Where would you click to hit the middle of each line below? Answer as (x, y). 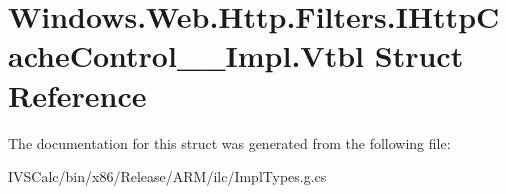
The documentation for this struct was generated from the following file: (229, 142)
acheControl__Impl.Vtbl (186, 55)
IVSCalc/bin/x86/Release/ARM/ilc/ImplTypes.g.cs (167, 176)
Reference (77, 94)
